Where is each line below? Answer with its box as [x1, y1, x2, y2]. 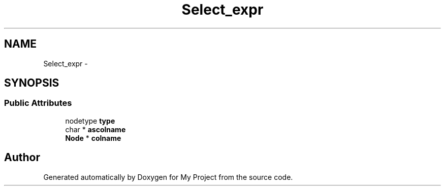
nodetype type [65, 116, 115, 125]
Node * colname [65, 133, 121, 142]
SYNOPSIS [4, 77, 59, 90]
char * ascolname [65, 125, 126, 134]
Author [4, 151, 40, 164]
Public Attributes [4, 98, 72, 108]
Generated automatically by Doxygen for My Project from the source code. [43, 172, 293, 181]
